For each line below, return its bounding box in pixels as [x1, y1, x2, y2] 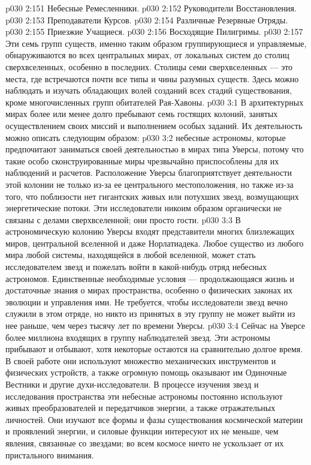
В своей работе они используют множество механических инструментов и [5, 354, 276, 367]
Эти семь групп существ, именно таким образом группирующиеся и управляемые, [5, 37, 307, 49]
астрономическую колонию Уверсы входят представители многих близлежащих [5, 225, 295, 238]
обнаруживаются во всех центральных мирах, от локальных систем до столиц [5, 49, 289, 61]
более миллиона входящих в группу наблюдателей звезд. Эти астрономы [5, 331, 270, 343]
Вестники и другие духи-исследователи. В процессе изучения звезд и [5, 378, 259, 390]
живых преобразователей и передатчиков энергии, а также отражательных [5, 401, 276, 414]
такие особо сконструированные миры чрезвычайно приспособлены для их [5, 154, 279, 167]
